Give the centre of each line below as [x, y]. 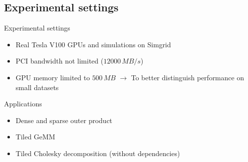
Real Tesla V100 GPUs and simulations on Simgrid [93, 44]
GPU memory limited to [53, 77]
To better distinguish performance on [187, 77]
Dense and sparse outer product [64, 120]
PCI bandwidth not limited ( [59, 61]
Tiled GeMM [35, 137]
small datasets [37, 87]
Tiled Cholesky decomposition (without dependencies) [98, 153]
